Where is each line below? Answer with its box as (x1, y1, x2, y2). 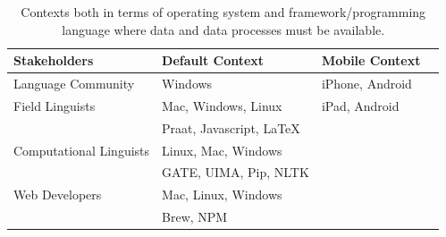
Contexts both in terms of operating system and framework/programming (21, 3, 426, 21)
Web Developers (13, 185, 102, 204)
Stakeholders (13, 51, 94, 70)
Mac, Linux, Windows (162, 185, 282, 204)
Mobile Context (321, 51, 421, 70)
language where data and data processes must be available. (62, 20, 385, 38)
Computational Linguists (13, 140, 150, 159)
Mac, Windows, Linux (162, 96, 282, 114)
